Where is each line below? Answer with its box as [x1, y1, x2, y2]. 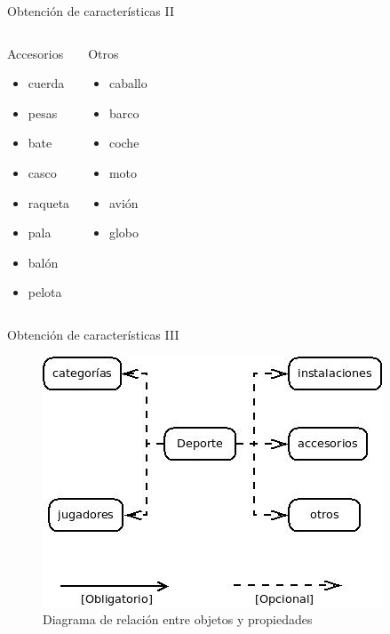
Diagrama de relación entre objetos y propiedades [43, 610, 313, 629]
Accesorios [7, 44, 64, 62]
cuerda [28, 74, 65, 92]
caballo [108, 74, 147, 92]
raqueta [28, 193, 70, 212]
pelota [28, 283, 62, 301]
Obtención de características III [7, 325, 179, 343]
